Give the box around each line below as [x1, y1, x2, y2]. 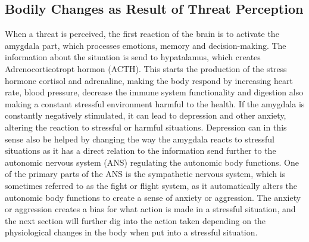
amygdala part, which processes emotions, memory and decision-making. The [5, 39, 286, 51]
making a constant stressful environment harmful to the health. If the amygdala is [5, 97, 305, 110]
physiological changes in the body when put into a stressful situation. [5, 226, 258, 238]
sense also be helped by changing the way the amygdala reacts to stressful [5, 132, 274, 145]
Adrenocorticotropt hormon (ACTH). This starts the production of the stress [5, 62, 287, 75]
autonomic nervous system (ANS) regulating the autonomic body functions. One [5, 156, 299, 168]
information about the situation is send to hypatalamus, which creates [5, 51, 261, 63]
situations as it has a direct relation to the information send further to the [5, 144, 276, 157]
